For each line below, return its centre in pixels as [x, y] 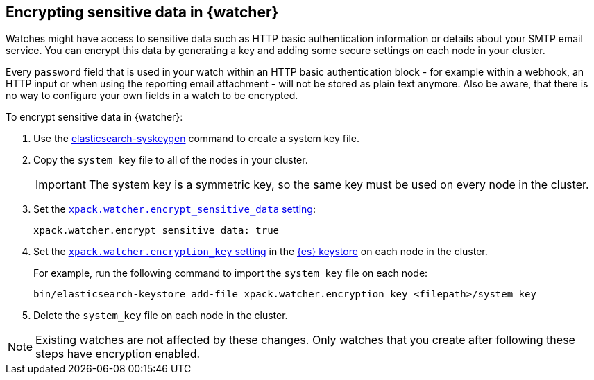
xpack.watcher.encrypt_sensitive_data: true [156, 231]
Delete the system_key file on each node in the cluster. [161, 316]
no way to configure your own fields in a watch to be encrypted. [152, 96]
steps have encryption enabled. [118, 354]
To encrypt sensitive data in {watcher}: [94, 117]
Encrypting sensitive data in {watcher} [142, 12]
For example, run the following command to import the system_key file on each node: [231, 273]
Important [61, 185]
